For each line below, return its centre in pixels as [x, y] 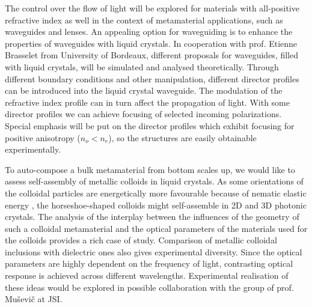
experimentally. [33, 149]
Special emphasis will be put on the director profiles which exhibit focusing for [150, 125]
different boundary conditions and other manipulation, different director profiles [152, 78]
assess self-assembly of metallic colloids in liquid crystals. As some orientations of [154, 181]
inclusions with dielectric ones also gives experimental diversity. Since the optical [154, 251]
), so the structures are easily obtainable [182, 137]
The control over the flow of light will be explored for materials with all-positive [152, 8]
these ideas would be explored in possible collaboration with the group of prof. [149, 287]
